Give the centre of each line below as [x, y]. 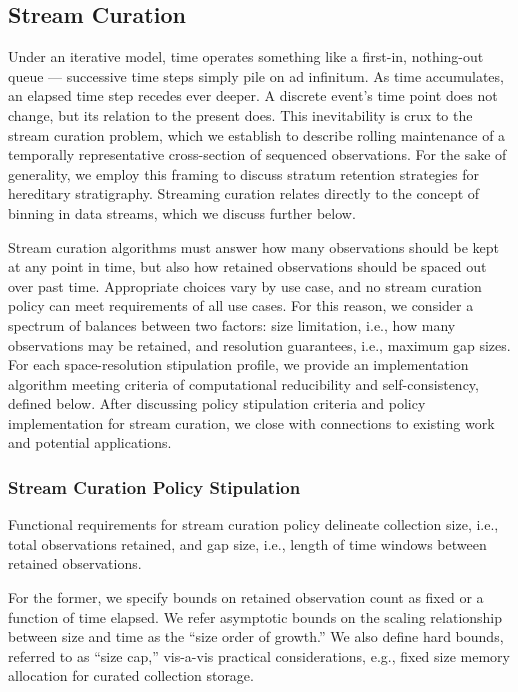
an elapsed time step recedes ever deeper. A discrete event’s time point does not [253, 95]
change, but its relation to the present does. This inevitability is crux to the [240, 114]
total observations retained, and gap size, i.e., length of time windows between [247, 543]
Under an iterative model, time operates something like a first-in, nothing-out [246, 56]
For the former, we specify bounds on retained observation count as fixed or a [246, 597]
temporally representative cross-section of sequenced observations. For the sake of [257, 154]
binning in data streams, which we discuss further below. [182, 212]
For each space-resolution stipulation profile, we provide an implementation [238, 364]
